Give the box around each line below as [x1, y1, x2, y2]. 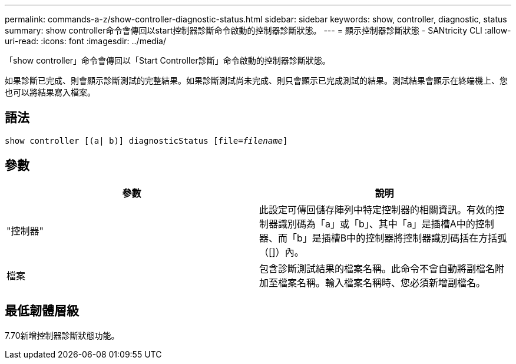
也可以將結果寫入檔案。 [5, 87, 95, 97]
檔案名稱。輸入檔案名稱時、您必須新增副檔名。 [278, 276, 486, 289]
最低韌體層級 [5, 303, 79, 319]
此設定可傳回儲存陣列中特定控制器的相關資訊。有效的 [259, 203, 495, 216]
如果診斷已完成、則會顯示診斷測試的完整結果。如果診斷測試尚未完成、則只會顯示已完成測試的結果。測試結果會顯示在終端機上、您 [5, 75, 508, 85]
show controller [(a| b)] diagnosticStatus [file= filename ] [5, 135, 288, 145]
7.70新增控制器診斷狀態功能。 [5, 330, 120, 340]
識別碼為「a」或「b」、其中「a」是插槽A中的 [278, 217, 475, 230]
